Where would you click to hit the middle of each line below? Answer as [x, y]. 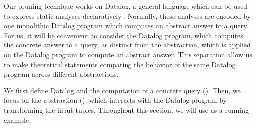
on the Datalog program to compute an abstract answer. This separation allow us [128, 54]
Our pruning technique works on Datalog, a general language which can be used [126, 6]
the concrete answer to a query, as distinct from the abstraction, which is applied [127, 45]
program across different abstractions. [61, 74]
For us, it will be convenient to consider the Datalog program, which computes [124, 35]
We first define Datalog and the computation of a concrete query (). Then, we [122, 90]
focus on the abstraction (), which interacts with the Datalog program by [115, 100]
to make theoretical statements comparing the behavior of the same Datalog [120, 64]
